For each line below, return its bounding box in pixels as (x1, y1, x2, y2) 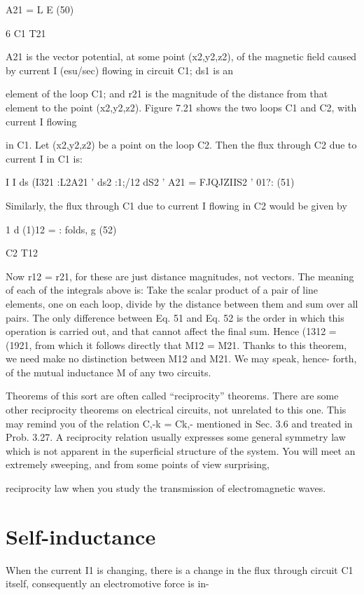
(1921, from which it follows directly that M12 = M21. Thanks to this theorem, (6, 337, 347, 352)
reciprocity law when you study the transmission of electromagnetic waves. (6, 481, 326, 495)
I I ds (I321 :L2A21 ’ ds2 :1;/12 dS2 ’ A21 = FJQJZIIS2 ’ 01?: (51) (6, 175, 295, 189)
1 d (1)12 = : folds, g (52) (6, 221, 117, 236)
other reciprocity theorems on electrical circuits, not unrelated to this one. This (6, 402, 346, 417)
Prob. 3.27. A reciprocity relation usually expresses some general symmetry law (6, 430, 346, 444)
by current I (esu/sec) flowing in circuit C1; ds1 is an (6, 62, 234, 77)
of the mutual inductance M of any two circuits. (6, 364, 211, 379)
